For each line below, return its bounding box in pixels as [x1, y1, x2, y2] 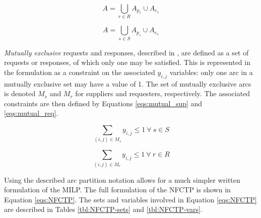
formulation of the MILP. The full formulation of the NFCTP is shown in [4, 184, 231, 195]
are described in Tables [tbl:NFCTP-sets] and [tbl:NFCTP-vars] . [4, 204, 203, 214]
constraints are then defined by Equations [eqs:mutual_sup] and [4, 98, 203, 108]
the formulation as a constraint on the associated [4, 66, 155, 77]
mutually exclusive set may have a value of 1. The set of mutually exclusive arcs [4, 78, 251, 89]
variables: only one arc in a [169, 66, 253, 77]
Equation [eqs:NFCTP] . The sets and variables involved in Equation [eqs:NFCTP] [4, 194, 257, 204]
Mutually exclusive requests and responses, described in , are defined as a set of [4, 47, 249, 57]
